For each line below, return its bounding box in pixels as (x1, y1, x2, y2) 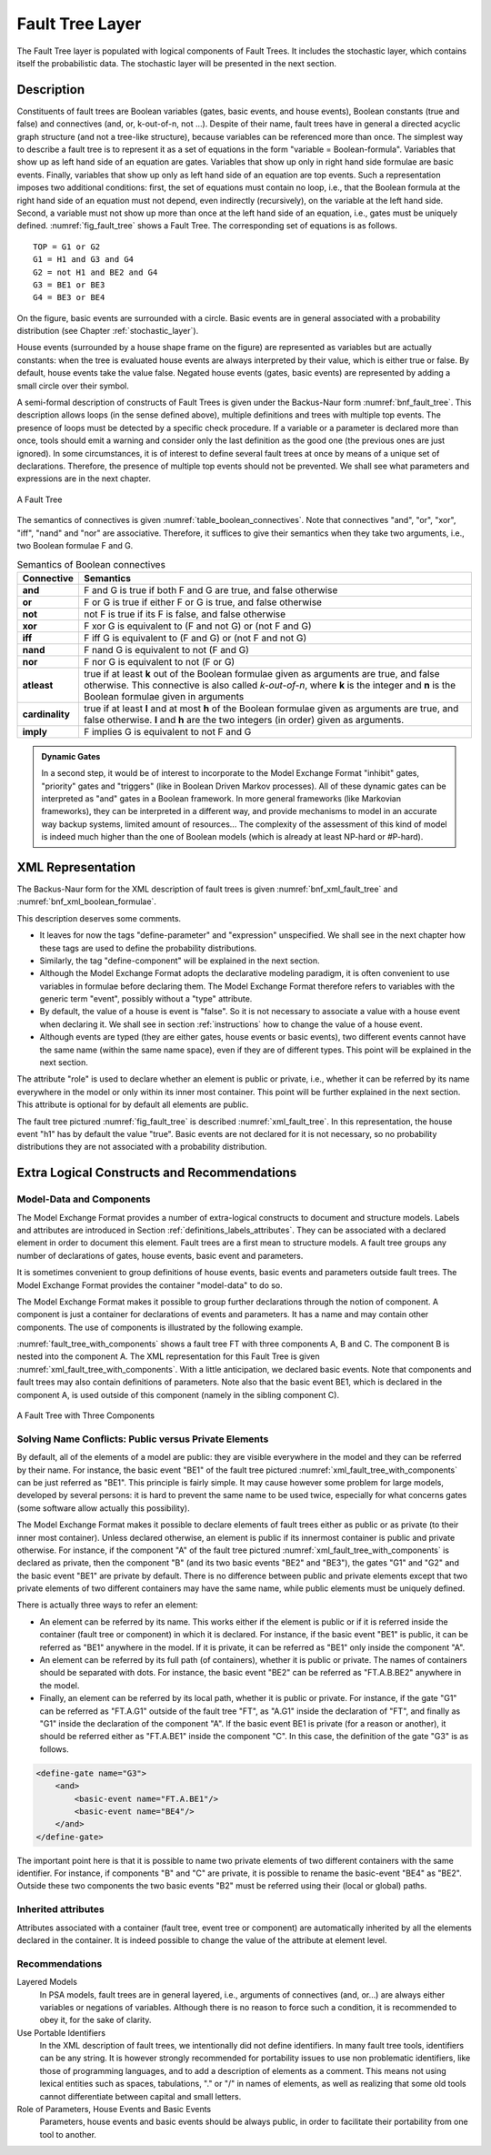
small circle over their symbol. (16, 380, 129, 391)
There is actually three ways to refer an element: (16, 1599, 199, 1610)
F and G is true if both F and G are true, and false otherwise (83, 583, 338, 596)
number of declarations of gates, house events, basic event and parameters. (16, 1250, 304, 1261)
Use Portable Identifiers (16, 2027, 106, 2038)
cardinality (22, 708, 70, 720)
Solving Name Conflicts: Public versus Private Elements (16, 1433, 269, 1445)
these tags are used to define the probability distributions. (39, 942, 257, 953)
